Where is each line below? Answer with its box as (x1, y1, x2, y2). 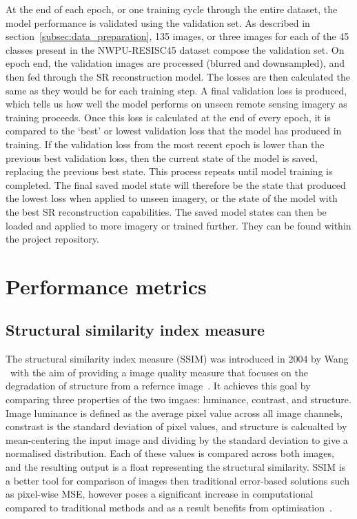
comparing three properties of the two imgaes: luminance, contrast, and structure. (6, 392, 351, 407)
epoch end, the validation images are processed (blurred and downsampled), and (6, 56, 345, 70)
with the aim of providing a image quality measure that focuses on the (10, 365, 308, 379)
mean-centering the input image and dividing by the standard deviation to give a (6, 432, 348, 447)
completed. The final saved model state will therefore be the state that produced (6, 177, 346, 192)
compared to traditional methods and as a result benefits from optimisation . (6, 500, 332, 514)
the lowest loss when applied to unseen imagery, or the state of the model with (6, 191, 338, 205)
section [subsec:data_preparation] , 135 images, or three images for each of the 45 (6, 29, 349, 43)
